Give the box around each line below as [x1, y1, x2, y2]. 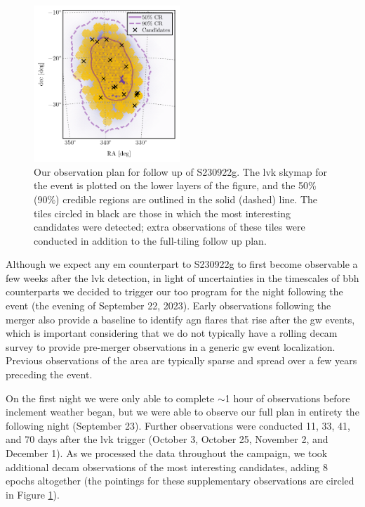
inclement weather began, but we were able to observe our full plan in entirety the [6, 404, 359, 419]
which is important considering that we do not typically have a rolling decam [6, 326, 338, 340]
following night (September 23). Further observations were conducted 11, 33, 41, [6, 418, 350, 432]
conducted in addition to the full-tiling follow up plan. [34, 233, 267, 248]
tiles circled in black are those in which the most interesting [34, 205, 291, 220]
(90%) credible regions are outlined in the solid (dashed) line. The [34, 191, 318, 206]
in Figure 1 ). [6, 487, 60, 501]
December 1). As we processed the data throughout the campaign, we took [6, 446, 328, 460]
